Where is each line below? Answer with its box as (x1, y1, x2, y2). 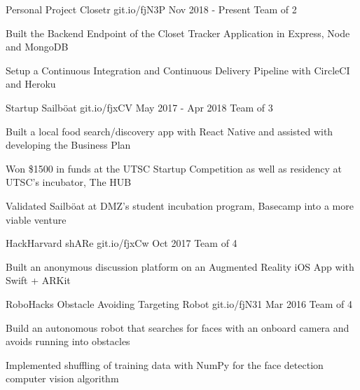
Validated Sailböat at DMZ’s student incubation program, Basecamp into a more (6, 198, 354, 213)
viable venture (6, 212, 67, 227)
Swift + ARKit (6, 273, 71, 288)
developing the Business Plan (6, 137, 131, 152)
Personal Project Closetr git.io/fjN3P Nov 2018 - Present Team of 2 (6, 2, 297, 16)
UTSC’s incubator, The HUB (6, 175, 132, 189)
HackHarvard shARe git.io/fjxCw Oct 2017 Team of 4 (6, 236, 237, 250)
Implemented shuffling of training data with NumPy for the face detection (6, 357, 324, 372)
